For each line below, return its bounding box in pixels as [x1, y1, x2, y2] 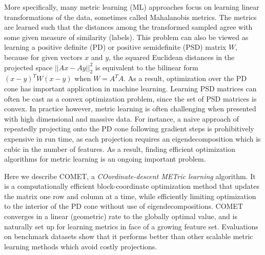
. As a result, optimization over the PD [124, 73, 247, 84]
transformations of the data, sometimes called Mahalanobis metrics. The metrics [4, 11, 257, 22]
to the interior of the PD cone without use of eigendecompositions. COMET [4, 201, 243, 211]
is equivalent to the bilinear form [95, 62, 198, 72]
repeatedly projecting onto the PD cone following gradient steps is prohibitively [4, 123, 254, 134]
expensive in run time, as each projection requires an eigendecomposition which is [4, 133, 261, 144]
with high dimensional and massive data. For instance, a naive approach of [4, 113, 239, 124]
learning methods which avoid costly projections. [4, 241, 157, 251]
